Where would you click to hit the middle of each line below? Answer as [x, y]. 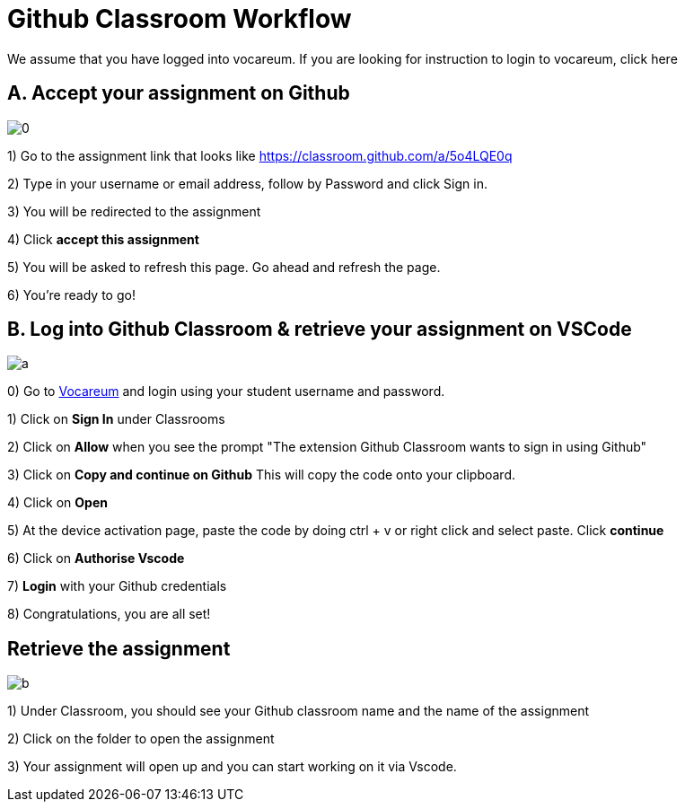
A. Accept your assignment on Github [179, 93]
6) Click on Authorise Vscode [96, 558]
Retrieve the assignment [119, 648]
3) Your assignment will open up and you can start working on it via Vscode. [232, 767]
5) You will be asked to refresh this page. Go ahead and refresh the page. [224, 267]
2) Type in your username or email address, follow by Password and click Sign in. [247, 183]
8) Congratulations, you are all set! [109, 614]
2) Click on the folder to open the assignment [141, 739]
